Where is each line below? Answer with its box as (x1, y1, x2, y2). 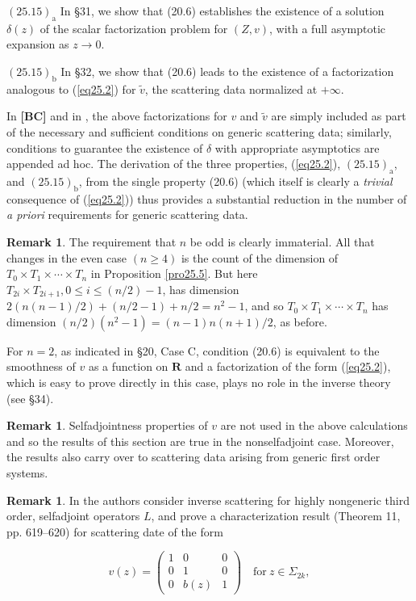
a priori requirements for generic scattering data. (6, 206, 248, 223)
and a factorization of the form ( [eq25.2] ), (185, 358, 391, 375)
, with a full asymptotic (269, 19, 385, 36)
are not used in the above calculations (220, 417, 408, 434)
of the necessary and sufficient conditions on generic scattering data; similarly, (6, 123, 392, 140)
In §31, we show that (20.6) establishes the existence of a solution (60, 2, 385, 19)
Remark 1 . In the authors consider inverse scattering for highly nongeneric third (6, 491, 410, 508)
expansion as (6, 36, 69, 53)
